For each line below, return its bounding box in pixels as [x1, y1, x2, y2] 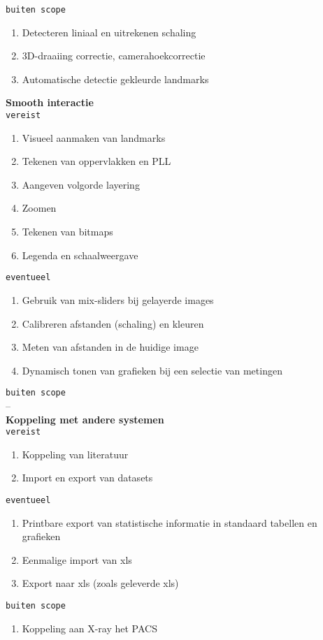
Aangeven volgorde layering [22, 177, 140, 191]
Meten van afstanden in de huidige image [22, 340, 199, 354]
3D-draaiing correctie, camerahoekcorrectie [22, 48, 206, 63]
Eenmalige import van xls [22, 552, 132, 567]
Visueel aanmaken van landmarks [22, 130, 166, 145]
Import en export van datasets [22, 470, 153, 485]
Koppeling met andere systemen [6, 412, 164, 426]
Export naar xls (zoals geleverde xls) [22, 576, 179, 590]
